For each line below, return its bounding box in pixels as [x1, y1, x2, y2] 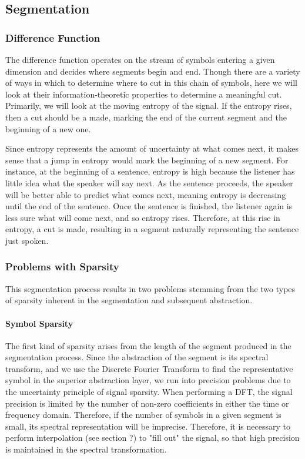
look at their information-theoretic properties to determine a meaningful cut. [5, 88, 282, 100]
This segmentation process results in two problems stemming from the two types [5, 282, 296, 294]
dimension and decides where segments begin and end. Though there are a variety [5, 65, 300, 77]
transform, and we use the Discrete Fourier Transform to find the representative [5, 362, 293, 374]
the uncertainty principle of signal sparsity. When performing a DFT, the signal [5, 386, 293, 398]
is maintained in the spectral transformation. [5, 443, 167, 455]
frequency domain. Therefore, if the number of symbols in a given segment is [5, 408, 281, 421]
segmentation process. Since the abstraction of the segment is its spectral [5, 351, 269, 363]
